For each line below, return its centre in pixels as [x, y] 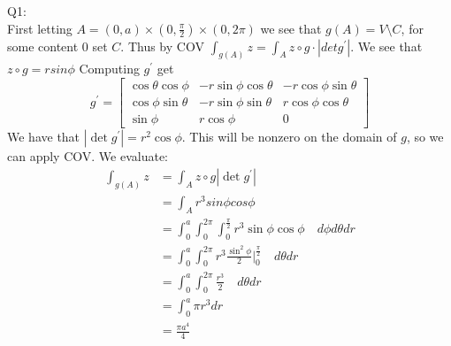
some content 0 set [57, 46]
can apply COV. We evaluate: [88, 156]
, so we [425, 137]
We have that [44, 137]
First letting [40, 28]
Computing [109, 69]
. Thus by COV [162, 46]
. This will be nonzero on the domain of [289, 137]
